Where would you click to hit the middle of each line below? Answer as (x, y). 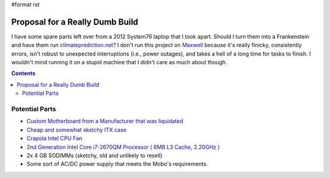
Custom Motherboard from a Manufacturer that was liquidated (105, 121)
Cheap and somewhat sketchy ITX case (76, 130)
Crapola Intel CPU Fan (54, 138)
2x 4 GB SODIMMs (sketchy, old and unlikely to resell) (95, 155)
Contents (24, 73)
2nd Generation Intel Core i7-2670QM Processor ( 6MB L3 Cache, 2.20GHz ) (123, 147)
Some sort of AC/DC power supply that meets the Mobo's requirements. (117, 164)
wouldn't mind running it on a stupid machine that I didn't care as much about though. (119, 62)
